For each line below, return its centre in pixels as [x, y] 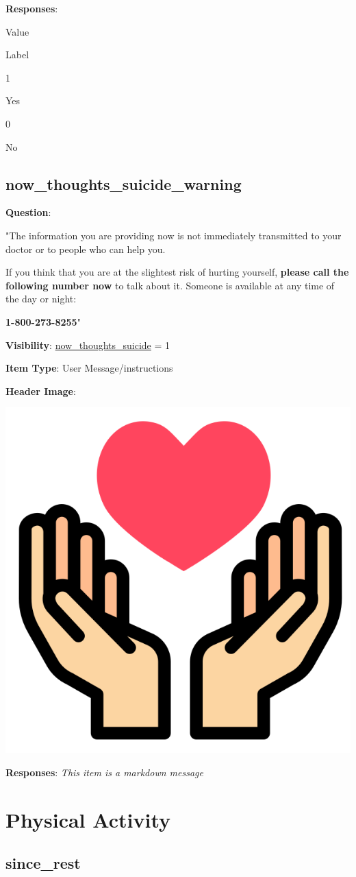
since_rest [43, 863]
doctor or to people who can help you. [86, 249]
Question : [28, 212]
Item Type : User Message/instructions [89, 368]
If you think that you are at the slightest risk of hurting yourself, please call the [177, 272]
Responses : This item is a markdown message [104, 772]
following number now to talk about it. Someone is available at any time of [170, 285]
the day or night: [41, 299]
